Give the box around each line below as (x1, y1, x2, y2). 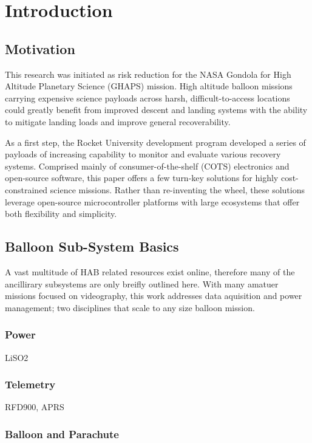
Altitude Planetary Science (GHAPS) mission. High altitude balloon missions (5, 80, 293, 92)
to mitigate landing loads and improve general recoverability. (5, 115, 231, 128)
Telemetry (5, 377, 56, 392)
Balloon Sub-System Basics (5, 237, 179, 256)
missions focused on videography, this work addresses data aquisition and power (5, 289, 302, 302)
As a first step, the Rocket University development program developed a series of (5, 136, 306, 148)
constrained (5, 183, 48, 196)
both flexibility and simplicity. (5, 207, 117, 220)
